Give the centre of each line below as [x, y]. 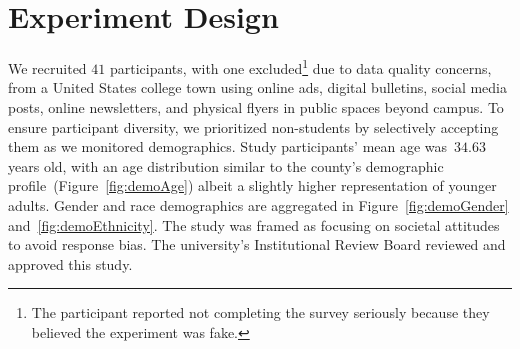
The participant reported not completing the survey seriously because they [260, 312]
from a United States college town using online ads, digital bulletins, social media [257, 87]
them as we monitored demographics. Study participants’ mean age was [228, 146]
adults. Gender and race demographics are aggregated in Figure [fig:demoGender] [258, 204]
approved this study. [70, 263]
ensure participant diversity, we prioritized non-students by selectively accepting [253, 126]
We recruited [47, 67]
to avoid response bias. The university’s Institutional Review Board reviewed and [257, 244]
